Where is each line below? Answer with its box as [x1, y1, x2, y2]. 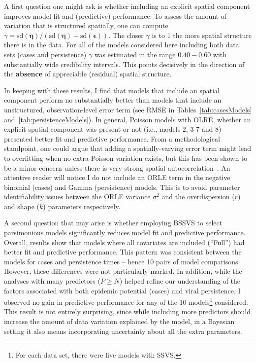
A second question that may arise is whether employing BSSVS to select [4, 218, 223, 228]
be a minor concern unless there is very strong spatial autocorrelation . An [4, 162, 230, 173]
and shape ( [4, 201, 40, 211]
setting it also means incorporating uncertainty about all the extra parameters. [4, 326, 242, 336]
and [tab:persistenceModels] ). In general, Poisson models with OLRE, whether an [4, 114, 251, 124]
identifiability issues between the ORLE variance [4, 191, 151, 202]
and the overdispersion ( [161, 191, 235, 202]
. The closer [108, 30, 144, 40]
